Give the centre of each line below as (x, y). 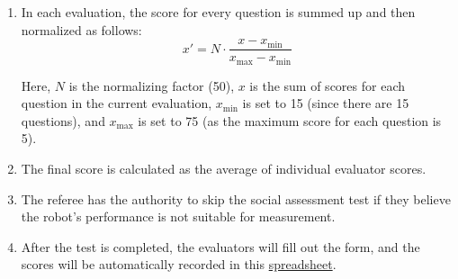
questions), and (63, 120)
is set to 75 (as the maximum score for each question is (290, 120)
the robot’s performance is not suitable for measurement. (178, 216)
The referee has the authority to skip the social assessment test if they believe (236, 198)
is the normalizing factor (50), (152, 85)
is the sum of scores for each (327, 85)
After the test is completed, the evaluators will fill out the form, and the (220, 246)
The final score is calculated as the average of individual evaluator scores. (224, 169)
